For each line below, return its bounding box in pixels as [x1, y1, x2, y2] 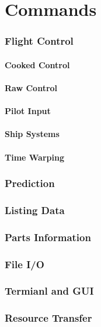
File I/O [5, 256, 44, 271]
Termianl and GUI [5, 283, 94, 298]
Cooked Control [5, 58, 70, 71]
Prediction [5, 176, 55, 191]
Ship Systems [5, 128, 60, 140]
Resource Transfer [5, 311, 92, 325]
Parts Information [5, 229, 91, 244]
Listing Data [5, 202, 65, 217]
